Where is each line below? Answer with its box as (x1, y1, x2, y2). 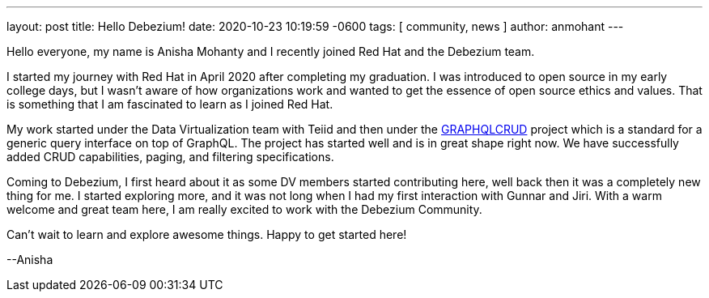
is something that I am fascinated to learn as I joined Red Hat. (6, 97, 333, 111)
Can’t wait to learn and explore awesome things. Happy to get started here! (6, 228, 407, 241)
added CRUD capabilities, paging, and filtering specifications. (6, 150, 334, 164)
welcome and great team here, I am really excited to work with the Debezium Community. (6, 202, 482, 216)
